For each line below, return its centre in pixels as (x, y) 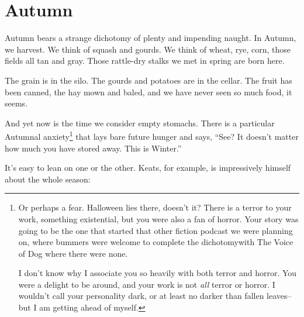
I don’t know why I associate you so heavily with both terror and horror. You (158, 273)
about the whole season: (48, 179)
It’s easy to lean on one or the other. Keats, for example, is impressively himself (148, 168)
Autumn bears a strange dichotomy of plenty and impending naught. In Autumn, (151, 38)
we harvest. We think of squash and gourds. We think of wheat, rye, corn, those (148, 49)
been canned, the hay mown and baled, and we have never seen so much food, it (148, 92)
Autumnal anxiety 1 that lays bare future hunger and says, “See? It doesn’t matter (152, 135)
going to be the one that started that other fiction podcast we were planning (156, 230)
